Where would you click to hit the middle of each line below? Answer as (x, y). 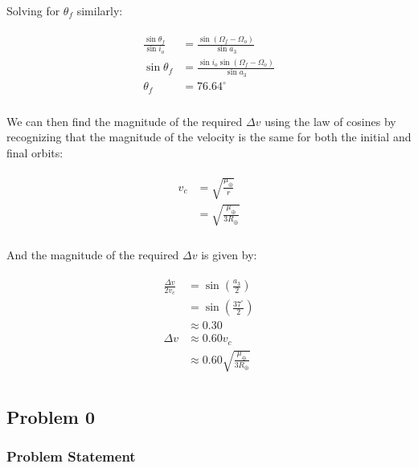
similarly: (100, 10)
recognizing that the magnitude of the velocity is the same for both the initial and (209, 137)
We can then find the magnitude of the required (125, 121)
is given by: (229, 254)
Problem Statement (71, 456)
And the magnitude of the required (93, 254)
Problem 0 (51, 416)
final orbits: (35, 153)
